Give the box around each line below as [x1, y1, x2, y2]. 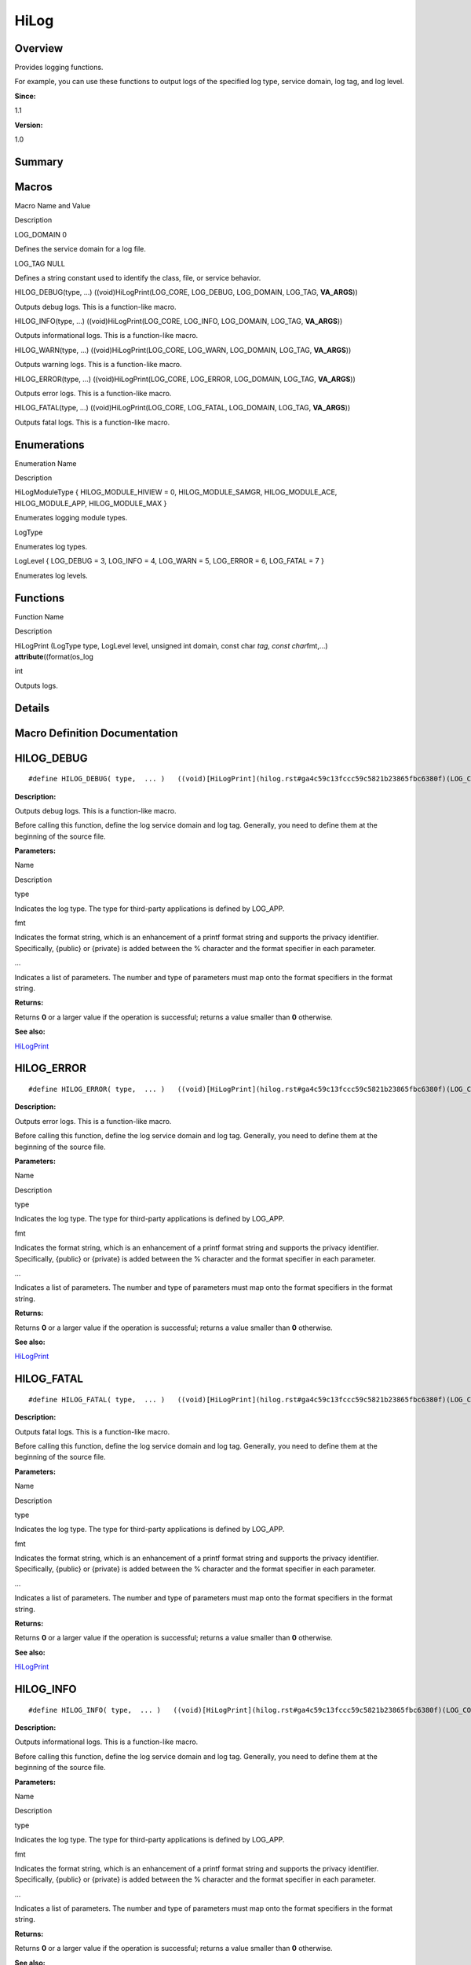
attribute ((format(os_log [14, 652, 94, 661]
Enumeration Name [14, 458, 77, 468]
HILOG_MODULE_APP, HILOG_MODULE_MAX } [14, 498, 167, 508]
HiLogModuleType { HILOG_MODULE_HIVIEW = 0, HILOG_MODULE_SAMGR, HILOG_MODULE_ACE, [14, 487, 338, 497]
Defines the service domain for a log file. [14, 244, 147, 254]
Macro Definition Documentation [14, 726, 178, 740]
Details [14, 701, 50, 714]
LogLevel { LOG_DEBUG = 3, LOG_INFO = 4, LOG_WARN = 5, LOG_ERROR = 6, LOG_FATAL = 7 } [14, 556, 325, 566]
